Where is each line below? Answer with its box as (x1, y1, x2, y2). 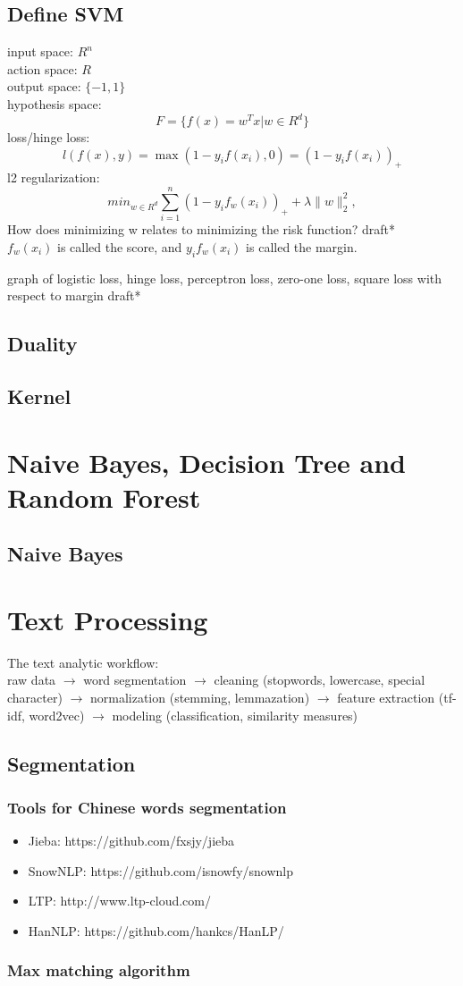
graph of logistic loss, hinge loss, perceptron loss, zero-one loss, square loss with (7, 268, 442, 287)
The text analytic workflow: (7, 653, 159, 671)
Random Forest (7, 478, 201, 515)
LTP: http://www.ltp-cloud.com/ (28, 891, 211, 910)
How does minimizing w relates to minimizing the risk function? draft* (7, 220, 395, 239)
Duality (7, 330, 78, 358)
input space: (7, 42, 73, 61)
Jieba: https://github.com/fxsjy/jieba (28, 831, 235, 850)
